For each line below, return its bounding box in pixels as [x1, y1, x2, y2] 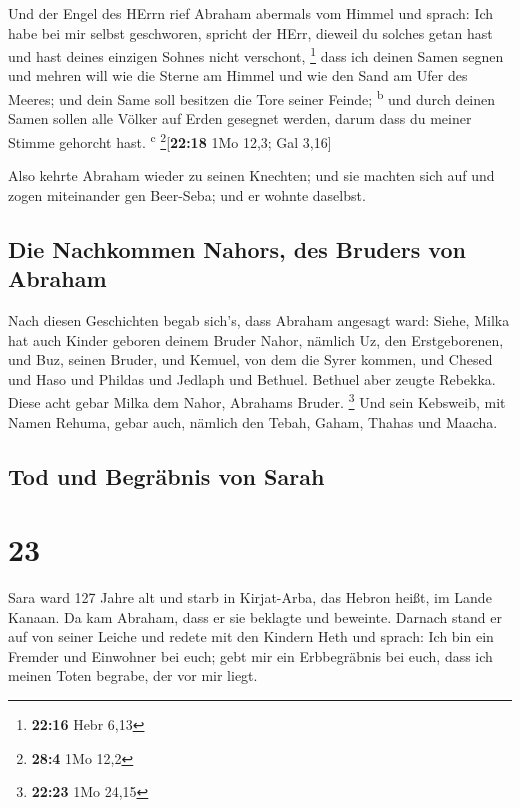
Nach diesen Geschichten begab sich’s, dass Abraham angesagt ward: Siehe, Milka [8, 309, 510, 330]
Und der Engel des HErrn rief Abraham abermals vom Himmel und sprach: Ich [8, 3, 494, 23]
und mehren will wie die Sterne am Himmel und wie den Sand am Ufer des [8, 65, 468, 86]
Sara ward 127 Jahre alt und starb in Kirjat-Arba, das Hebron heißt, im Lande [8, 587, 492, 608]
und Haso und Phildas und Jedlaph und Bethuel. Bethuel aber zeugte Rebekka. [8, 368, 496, 389]
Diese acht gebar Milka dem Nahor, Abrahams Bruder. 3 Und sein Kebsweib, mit [8, 389, 506, 412]
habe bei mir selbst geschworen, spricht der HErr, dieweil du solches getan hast [8, 22, 493, 43]
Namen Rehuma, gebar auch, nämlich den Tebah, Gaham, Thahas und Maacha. [8, 411, 498, 432]
